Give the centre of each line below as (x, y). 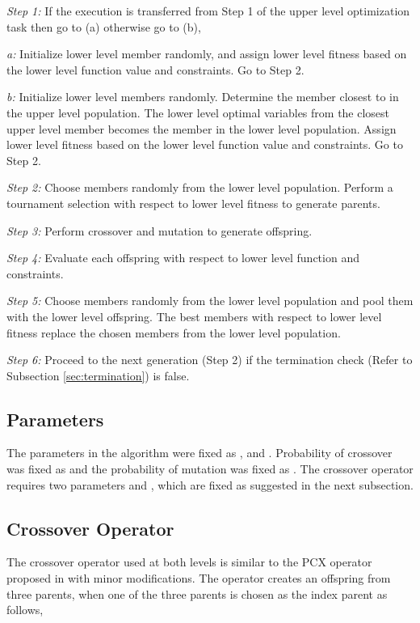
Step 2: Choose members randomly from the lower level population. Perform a (200, 187)
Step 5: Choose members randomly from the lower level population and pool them (210, 301)
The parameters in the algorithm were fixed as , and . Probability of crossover (199, 453)
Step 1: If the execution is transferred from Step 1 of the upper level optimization (208, 11)
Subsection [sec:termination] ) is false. (98, 375)
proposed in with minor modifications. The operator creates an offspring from (199, 578)
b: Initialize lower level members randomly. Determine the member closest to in (203, 97)
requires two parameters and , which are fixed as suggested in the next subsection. (210, 484)
